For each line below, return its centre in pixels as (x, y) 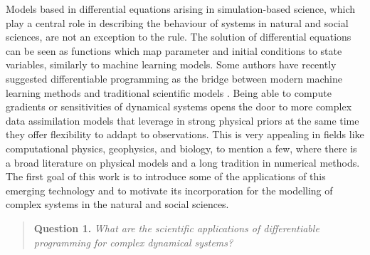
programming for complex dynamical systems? (133, 242)
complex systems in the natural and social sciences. (117, 204)
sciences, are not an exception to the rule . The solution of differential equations (179, 37)
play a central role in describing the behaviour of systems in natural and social (177, 22)
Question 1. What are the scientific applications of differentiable (176, 228)
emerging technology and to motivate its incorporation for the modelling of (169, 190)
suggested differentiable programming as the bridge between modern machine (174, 78)
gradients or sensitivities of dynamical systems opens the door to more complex (179, 106)
